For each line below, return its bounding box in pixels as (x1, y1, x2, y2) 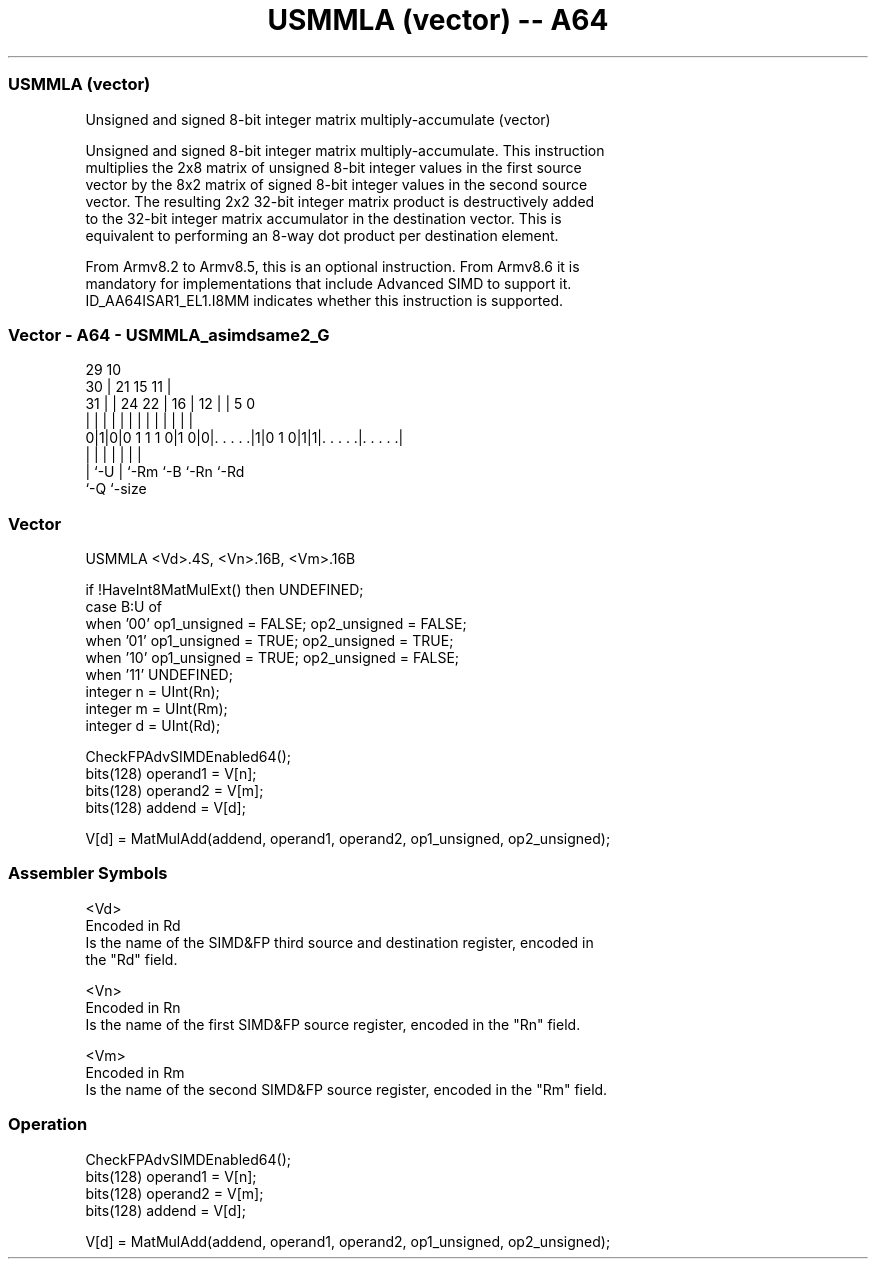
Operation (8, 1114, 88, 1135)
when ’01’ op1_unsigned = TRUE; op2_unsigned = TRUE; (85, 632, 454, 649)
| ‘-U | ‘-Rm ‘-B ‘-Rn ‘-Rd (85, 463, 245, 481)
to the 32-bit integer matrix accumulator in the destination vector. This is (85, 209, 562, 227)
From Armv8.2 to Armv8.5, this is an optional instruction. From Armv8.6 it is (85, 257, 580, 275)
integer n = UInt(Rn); (85, 683, 220, 700)
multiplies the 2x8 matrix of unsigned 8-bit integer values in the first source (85, 158, 582, 176)
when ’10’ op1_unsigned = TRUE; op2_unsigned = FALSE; (85, 649, 460, 666)
